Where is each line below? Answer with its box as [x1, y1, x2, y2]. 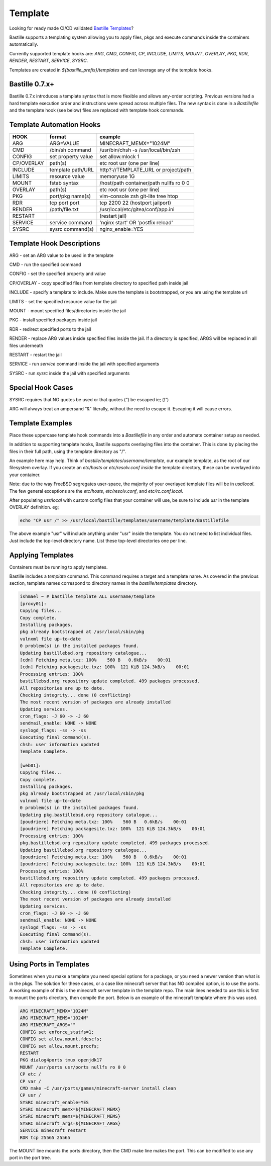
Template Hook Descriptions [9, 239, 100, 247]
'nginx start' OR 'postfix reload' [99, 219, 173, 226]
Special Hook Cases [9, 383, 73, 392]
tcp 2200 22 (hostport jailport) [99, 199, 172, 206]
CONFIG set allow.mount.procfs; [20, 1043, 100, 1049]
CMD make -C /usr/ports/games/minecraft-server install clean [20, 1085, 176, 1091]
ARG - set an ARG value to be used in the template [9, 252, 114, 258]
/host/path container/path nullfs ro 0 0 [99, 180, 190, 187]
